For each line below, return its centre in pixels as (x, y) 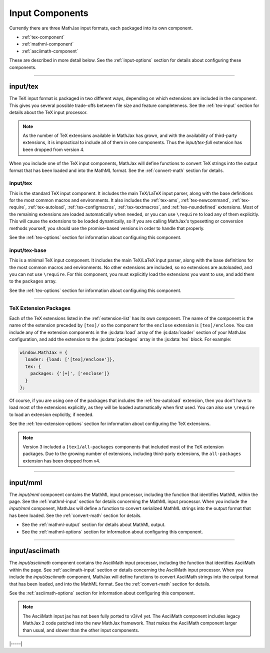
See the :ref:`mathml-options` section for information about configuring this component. (112, 531)
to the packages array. (33, 281)
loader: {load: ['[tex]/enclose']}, (70, 359)
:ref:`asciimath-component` (50, 51)
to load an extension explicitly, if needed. (51, 414)
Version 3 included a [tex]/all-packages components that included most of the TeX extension (123, 446)
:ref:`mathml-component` (48, 44)
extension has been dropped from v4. (61, 460)
